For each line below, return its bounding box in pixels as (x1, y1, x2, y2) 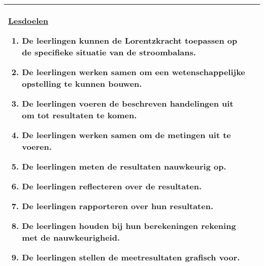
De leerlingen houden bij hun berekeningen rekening (22, 220, 236, 231)
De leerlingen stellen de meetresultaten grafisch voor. (22, 251, 240, 263)
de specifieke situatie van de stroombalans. (22, 46, 196, 58)
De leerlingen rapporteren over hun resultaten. (22, 200, 213, 212)
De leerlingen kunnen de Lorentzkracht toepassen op (22, 35, 238, 46)
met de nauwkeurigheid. (22, 231, 120, 243)
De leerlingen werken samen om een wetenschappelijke (22, 66, 245, 78)
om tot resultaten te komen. (22, 109, 137, 121)
